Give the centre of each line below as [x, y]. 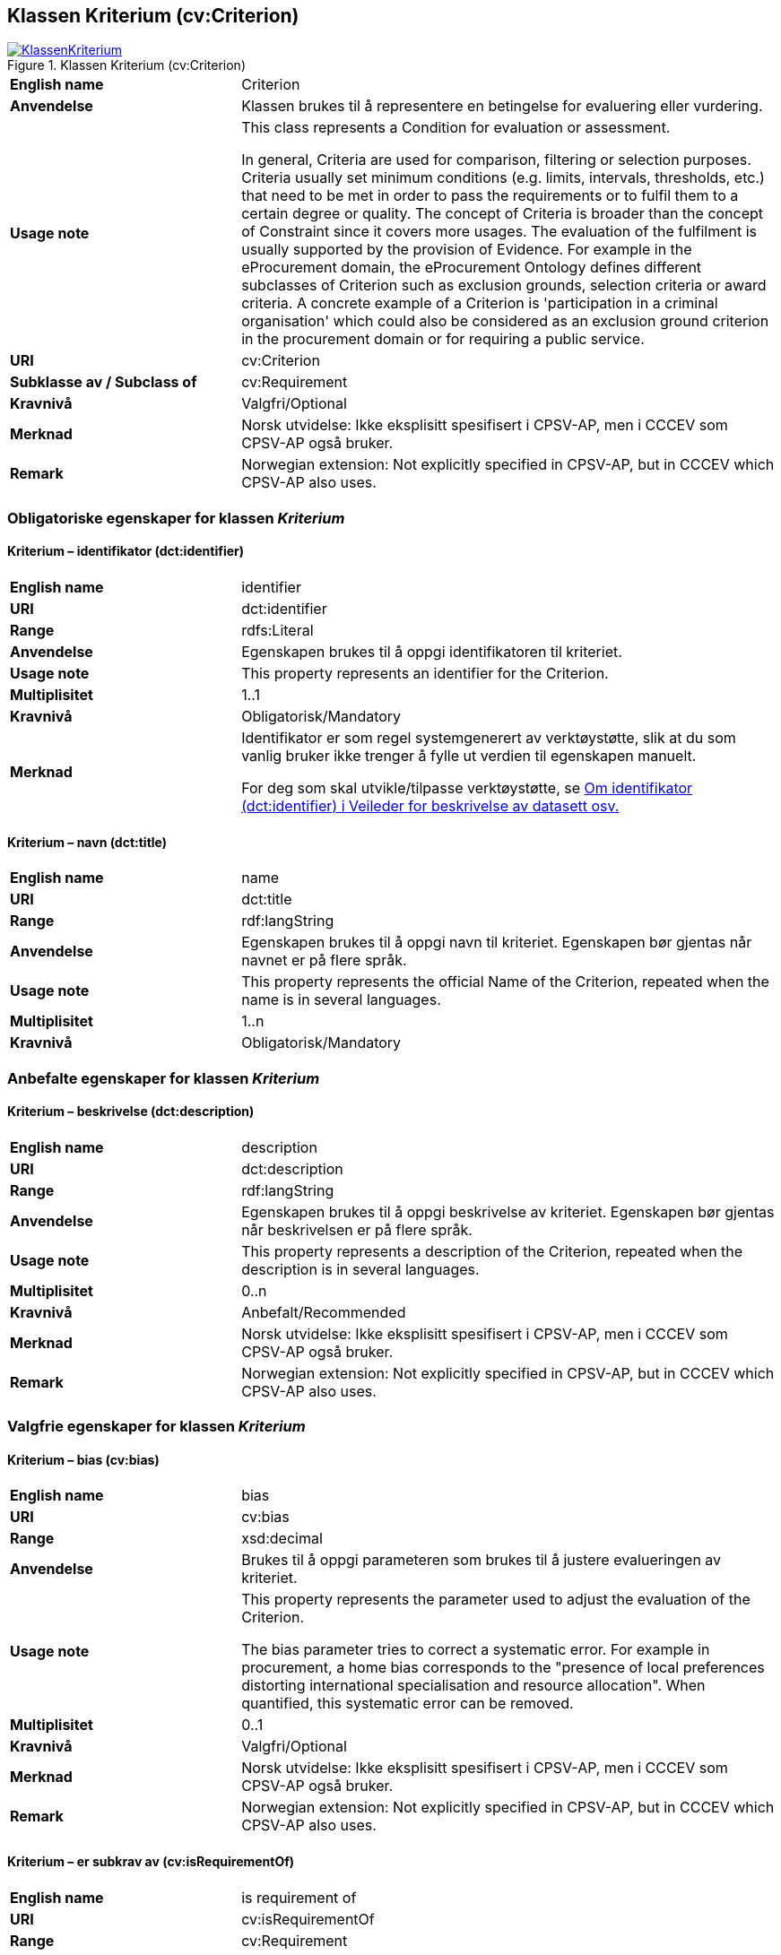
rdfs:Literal [278, 631]
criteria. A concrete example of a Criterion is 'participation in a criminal [480, 303]
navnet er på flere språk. [324, 960]
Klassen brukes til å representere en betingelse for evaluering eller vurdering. [502, 106]
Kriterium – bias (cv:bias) [83, 1459]
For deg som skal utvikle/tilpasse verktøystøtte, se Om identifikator [467, 788]
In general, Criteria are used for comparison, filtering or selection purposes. [496, 160]
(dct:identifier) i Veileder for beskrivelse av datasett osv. [430, 806]
